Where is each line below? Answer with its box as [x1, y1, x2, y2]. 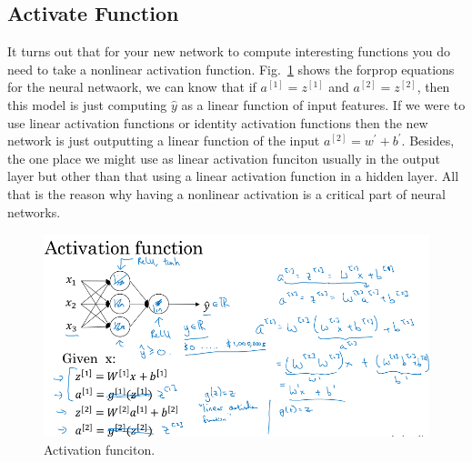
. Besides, [401, 131, 455, 150]
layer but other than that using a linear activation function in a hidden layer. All [7, 166, 459, 186]
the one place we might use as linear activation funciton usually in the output [7, 148, 440, 167]
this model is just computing [7, 95, 167, 114]
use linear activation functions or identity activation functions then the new [7, 113, 428, 132]
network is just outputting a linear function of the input [7, 131, 320, 150]
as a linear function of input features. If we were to [181, 95, 466, 114]
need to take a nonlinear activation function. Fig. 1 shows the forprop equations [7, 59, 455, 78]
